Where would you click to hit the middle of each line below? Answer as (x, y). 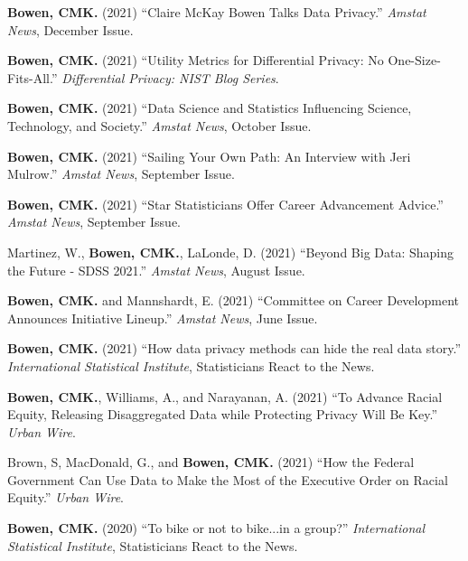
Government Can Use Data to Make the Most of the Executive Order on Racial (228, 479)
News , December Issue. (70, 29)
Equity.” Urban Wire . (66, 497)
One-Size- (414, 60)
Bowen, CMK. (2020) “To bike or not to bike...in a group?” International (216, 528)
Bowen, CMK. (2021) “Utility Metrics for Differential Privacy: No (196, 60)
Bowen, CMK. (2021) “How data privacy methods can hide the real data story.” (234, 348)
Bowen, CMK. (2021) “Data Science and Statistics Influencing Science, (210, 108)
